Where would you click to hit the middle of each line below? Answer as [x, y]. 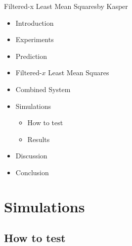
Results [39, 139]
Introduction [35, 23]
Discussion [31, 156]
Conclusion [32, 172]
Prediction [31, 56]
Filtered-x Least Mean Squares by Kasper [66, 6]
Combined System [43, 89]
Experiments [35, 39]
